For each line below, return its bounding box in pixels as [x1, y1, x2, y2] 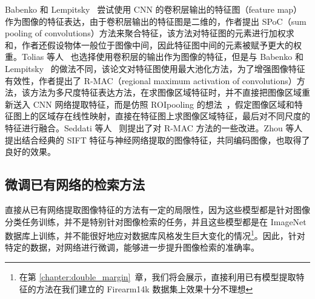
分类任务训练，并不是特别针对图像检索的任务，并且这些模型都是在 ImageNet [5, 215, 307, 228]
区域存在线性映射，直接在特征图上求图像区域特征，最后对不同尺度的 [38, 110, 310, 122]
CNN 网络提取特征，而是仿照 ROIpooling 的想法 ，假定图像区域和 [33, 97, 294, 110]
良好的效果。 [5, 145, 56, 158]
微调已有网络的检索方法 [5, 175, 145, 194]
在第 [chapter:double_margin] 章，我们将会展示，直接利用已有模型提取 [19, 270, 296, 283]
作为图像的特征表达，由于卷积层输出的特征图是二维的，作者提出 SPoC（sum [5, 15, 307, 27]
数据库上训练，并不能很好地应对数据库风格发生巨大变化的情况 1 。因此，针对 [5, 228, 305, 241]
